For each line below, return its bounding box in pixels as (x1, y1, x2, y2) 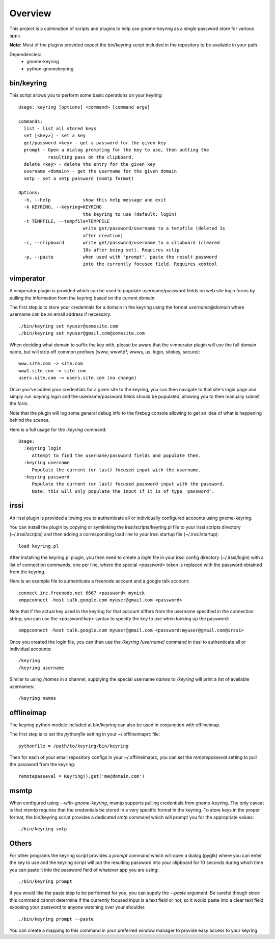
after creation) (82, 233, 123, 238)
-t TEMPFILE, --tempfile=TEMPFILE (23, 218, 110, 224)
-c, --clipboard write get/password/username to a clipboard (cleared (23, 240, 220, 246)
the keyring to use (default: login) (82, 211, 177, 217)
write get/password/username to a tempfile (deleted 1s (82, 225, 226, 232)
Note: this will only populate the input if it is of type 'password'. (32, 488, 215, 494)
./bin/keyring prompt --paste (18, 916, 94, 922)
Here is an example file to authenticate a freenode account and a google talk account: (9, 578, 189, 584)
